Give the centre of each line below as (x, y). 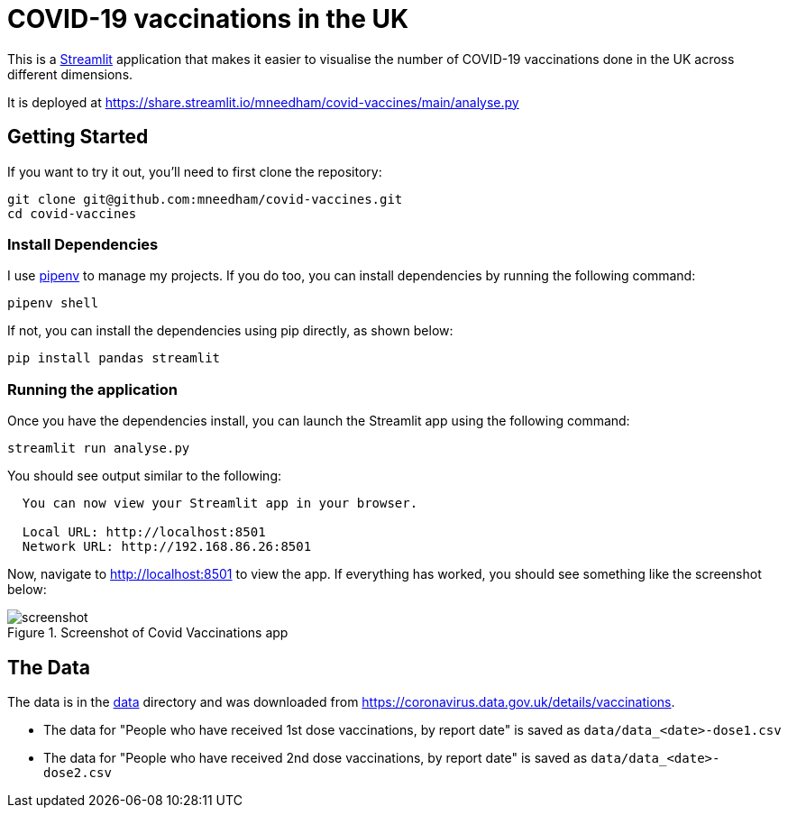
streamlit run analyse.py (99, 449)
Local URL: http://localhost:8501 (144, 532)
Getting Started (78, 137)
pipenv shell (53, 303)
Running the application (92, 389)
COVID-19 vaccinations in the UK (208, 19)
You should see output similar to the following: (145, 476)
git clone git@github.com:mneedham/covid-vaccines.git (205, 199)
